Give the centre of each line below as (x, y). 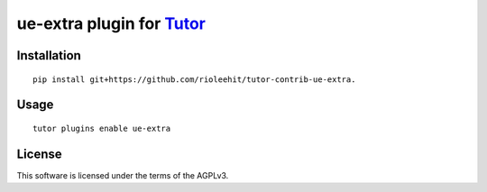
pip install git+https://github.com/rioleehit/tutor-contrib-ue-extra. (194, 79)
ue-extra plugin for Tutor (111, 23)
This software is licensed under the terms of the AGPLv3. (123, 175)
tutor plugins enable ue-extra (102, 128)
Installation (49, 55)
